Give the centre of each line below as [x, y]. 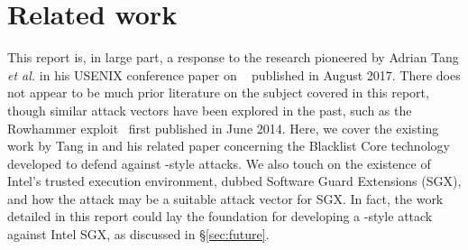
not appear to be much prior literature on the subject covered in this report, [218, 93]
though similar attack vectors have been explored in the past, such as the [210, 110]
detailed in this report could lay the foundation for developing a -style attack [220, 216]
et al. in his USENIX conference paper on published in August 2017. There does [234, 74]
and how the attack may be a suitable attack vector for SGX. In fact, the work [225, 198]
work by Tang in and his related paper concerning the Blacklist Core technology [229, 146]
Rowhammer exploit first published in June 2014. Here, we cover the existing [223, 128]
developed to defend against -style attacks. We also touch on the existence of [219, 163]
